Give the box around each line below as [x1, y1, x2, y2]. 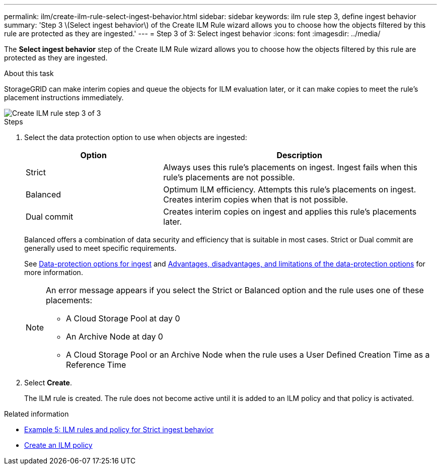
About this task [4, 69, 54, 78]
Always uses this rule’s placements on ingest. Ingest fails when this [163, 162, 417, 172]
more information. [24, 268, 83, 277]
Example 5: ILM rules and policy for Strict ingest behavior [24, 425, 214, 434]
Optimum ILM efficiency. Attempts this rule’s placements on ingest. [163, 184, 416, 194]
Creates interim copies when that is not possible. [163, 194, 348, 205]
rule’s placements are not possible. [163, 172, 295, 182]
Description [276, 150, 322, 160]
